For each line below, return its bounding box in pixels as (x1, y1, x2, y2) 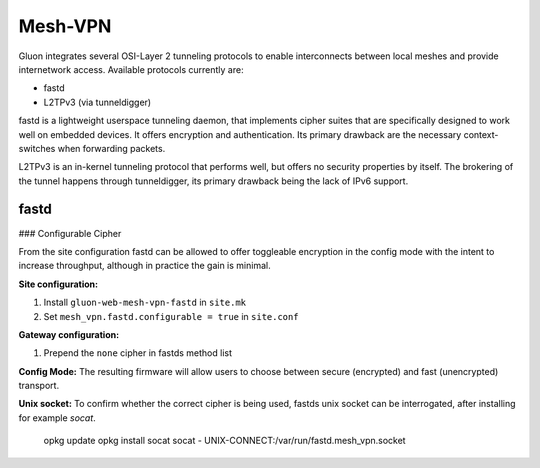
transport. (18, 380, 60, 392)
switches (18, 142, 56, 154)
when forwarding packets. (57, 142, 166, 154)
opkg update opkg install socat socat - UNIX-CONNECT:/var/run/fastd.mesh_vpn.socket (43, 435, 406, 447)
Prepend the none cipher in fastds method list (43, 347, 232, 359)
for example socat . (18, 411, 97, 424)
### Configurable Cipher (18, 227, 122, 239)
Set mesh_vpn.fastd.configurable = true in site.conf (43, 310, 299, 322)
